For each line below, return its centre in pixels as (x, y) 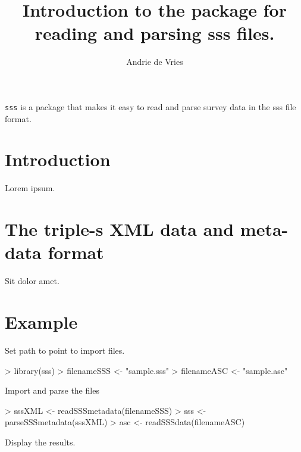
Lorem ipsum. (30, 188)
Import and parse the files (52, 390)
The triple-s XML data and (120, 229)
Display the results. (40, 442)
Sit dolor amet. (32, 281)
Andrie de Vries (155, 62)
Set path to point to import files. (65, 350)
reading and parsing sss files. (155, 33)
